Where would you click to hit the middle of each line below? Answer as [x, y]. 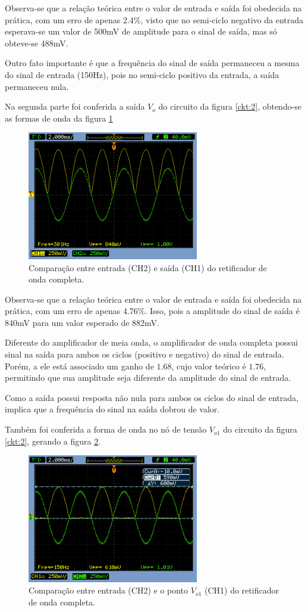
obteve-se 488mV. [37, 43]
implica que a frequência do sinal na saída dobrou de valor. [112, 409]
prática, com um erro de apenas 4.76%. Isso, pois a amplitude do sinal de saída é [152, 311]
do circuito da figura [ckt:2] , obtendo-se [230, 106]
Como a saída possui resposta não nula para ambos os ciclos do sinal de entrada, [152, 397]
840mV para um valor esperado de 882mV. [82, 322]
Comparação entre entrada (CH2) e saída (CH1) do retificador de [148, 267]
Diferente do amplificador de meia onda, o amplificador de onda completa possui [151, 342]
